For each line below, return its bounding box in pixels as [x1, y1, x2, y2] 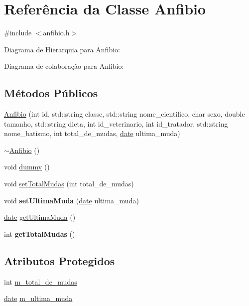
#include [4, 27, 32, 38]
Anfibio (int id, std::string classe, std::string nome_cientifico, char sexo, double [4, 109, 245, 119]
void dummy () [4, 161, 50, 172]
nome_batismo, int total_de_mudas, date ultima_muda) [4, 128, 180, 139]
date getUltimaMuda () [4, 212, 76, 222]
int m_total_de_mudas [4, 276, 77, 287]
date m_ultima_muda [4, 293, 73, 304]
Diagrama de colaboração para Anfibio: [4, 61, 124, 71]
